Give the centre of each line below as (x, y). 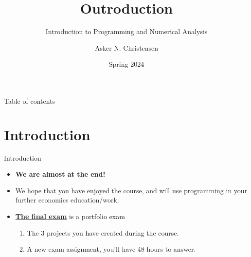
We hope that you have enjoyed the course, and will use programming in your (131, 190)
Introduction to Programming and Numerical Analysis (126, 31)
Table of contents (30, 101)
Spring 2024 (126, 64)
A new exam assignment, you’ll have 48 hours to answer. (111, 249)
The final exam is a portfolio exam (70, 216)
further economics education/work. (67, 200)
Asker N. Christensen (126, 47)
